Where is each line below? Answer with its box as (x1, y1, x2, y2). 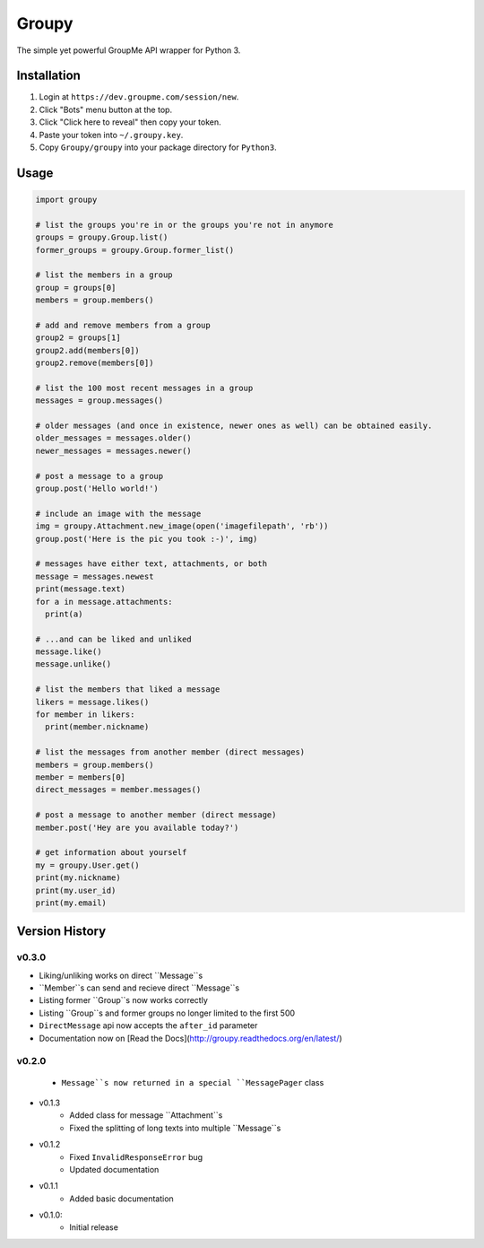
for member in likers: (35, 710, 135, 720)
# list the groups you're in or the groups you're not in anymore (35, 220, 333, 230)
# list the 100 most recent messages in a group (35, 382, 254, 393)
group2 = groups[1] (35, 333, 121, 343)
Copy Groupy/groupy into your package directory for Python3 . (39, 142, 277, 153)
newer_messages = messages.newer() (35, 445, 192, 456)
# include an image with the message (35, 508, 202, 519)
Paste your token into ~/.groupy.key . (39, 129, 184, 140)
